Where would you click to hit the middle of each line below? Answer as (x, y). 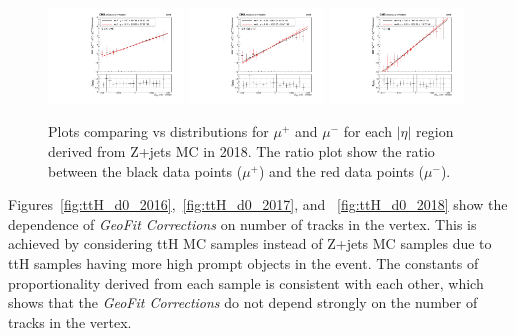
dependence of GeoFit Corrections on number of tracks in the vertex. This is (242, 223)
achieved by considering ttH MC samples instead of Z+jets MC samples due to (250, 243)
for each (367, 131)
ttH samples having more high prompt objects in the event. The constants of (243, 263)
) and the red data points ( (341, 170)
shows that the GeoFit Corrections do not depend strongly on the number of (243, 302)
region (435, 131)
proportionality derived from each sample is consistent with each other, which (246, 282)
